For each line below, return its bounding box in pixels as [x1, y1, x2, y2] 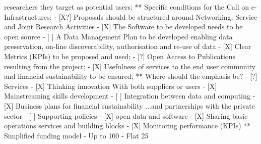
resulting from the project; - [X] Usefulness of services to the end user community [4, 61, 255, 71]
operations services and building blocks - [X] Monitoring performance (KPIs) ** [4, 120, 251, 131]
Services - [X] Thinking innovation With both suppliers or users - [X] [4, 80, 217, 91]
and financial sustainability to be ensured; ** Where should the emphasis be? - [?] [4, 71, 257, 81]
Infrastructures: [4, 11, 52, 22]
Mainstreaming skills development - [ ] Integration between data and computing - [4, 90, 255, 101]
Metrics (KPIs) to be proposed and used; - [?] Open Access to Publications [4, 51, 236, 61]
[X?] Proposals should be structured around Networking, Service [58, 11, 257, 22]
